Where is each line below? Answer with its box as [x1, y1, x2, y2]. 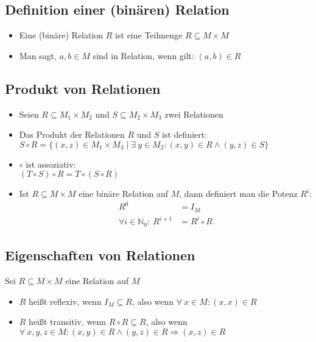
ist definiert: [162, 128, 208, 141]
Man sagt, [19, 49, 57, 62]
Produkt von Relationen [5, 79, 161, 98]
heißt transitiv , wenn [29, 315, 107, 328]
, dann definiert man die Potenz [179, 187, 298, 200]
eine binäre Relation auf [79, 187, 169, 200]
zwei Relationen [164, 107, 223, 120]
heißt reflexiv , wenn [29, 294, 102, 307]
